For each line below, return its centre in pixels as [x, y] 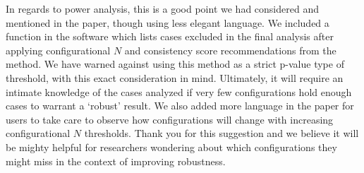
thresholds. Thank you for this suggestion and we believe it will [222, 133]
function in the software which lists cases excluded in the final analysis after [170, 36]
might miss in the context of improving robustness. [116, 161]
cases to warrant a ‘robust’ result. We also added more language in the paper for [180, 106]
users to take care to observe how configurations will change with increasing [170, 119]
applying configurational [58, 50]
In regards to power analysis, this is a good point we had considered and [162, 8]
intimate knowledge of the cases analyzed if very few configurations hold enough [179, 91]
